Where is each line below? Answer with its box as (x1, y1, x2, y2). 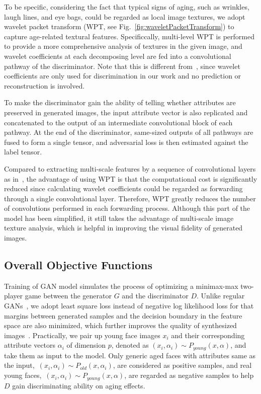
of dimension (66, 340, 106, 350)
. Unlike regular (196, 290, 245, 301)
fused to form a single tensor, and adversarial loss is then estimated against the (4, 136, 248, 147)
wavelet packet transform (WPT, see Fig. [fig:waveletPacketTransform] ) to (4, 21, 234, 32)
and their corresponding (171, 330, 245, 340)
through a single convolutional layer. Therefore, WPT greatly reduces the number (4, 193, 256, 203)
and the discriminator (122, 290, 189, 301)
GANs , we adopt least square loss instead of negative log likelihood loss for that (4, 300, 254, 311)
